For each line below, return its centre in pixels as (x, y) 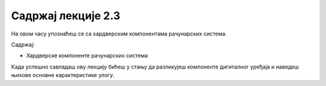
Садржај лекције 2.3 (66, 16)
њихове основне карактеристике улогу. (63, 75)
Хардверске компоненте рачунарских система (87, 56)
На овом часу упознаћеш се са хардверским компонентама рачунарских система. (119, 34)
